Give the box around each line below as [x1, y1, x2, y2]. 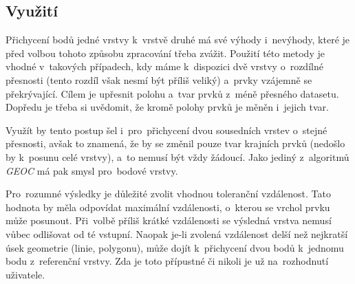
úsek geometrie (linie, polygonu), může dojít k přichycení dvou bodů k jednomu [6, 240, 344, 254]
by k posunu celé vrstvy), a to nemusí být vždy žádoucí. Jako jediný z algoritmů [6, 149, 349, 164]
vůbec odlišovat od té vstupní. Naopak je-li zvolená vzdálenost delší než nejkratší [6, 226, 348, 241]
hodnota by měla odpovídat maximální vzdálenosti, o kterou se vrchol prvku [6, 199, 330, 214]
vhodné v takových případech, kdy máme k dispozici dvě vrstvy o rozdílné [6, 59, 323, 74]
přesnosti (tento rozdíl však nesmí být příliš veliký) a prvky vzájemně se [6, 72, 312, 87]
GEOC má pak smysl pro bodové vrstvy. [6, 163, 178, 177]
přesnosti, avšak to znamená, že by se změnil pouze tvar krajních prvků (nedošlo [6, 136, 345, 151]
